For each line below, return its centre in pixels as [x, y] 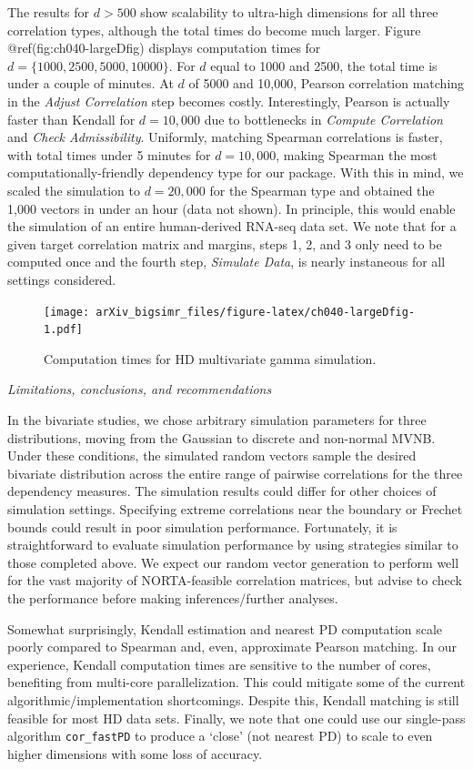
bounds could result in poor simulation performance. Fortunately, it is [202, 526]
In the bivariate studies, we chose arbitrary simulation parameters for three [217, 420]
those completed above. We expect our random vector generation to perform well [233, 562]
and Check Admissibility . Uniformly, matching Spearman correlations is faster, [225, 137]
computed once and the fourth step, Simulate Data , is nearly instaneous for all [226, 262]
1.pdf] [63, 330]
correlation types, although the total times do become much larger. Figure [214, 30]
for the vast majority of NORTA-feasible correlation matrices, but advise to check [235, 580]
